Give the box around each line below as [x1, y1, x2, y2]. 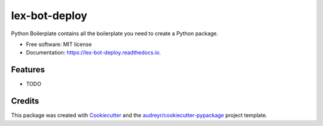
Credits [11, 96, 39, 106]
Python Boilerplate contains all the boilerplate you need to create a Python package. [11, 30, 218, 37]
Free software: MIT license [26, 41, 92, 48]
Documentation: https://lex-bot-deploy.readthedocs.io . [26, 49, 161, 56]
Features [11, 64, 45, 75]
